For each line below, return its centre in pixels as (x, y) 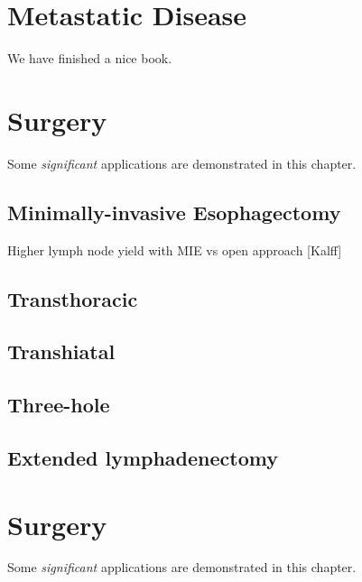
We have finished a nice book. (90, 58)
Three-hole (59, 405)
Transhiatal (61, 351)
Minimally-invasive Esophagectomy (174, 212)
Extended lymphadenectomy (143, 457)
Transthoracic (73, 298)
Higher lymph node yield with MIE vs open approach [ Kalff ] (175, 249)
